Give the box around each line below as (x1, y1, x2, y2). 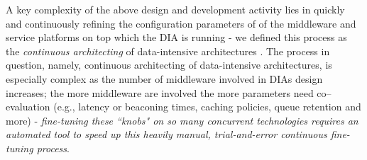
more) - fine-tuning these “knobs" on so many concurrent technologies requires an (6, 113, 358, 127)
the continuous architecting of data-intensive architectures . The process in (6, 43, 330, 58)
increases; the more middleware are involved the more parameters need (6, 85, 314, 100)
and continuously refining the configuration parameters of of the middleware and (6, 16, 356, 30)
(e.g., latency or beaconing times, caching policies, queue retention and (53, 99, 361, 114)
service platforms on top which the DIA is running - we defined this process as (6, 30, 347, 45)
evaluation (6, 99, 50, 114)
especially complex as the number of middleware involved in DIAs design (6, 71, 323, 86)
